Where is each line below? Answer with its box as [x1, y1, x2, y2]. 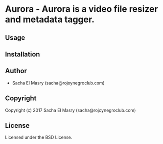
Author [5, 67, 27, 75]
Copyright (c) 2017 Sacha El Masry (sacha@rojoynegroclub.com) [5, 107, 136, 113]
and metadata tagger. [5, 14, 94, 25]
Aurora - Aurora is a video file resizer [5, 3, 158, 15]
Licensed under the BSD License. [5, 134, 72, 141]
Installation [5, 50, 40, 58]
